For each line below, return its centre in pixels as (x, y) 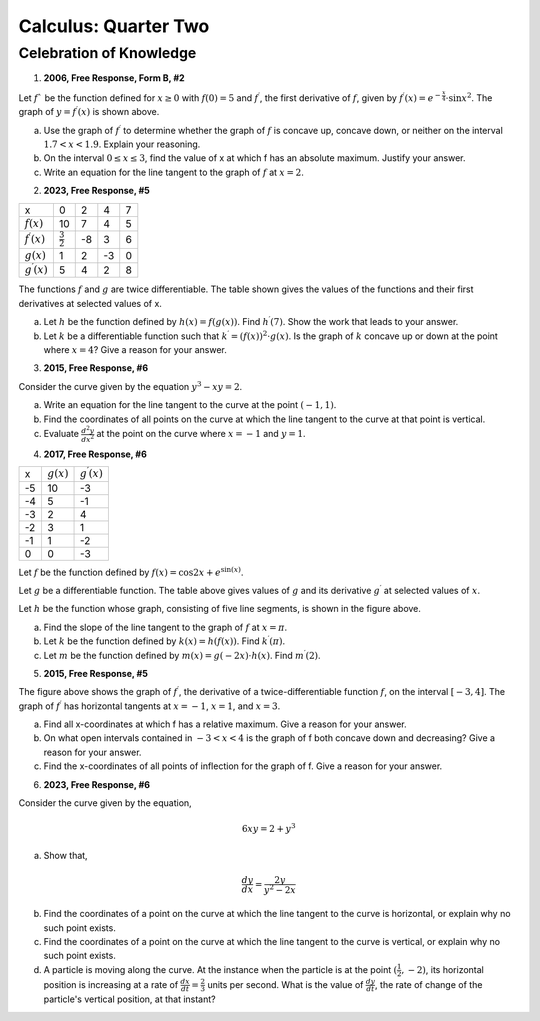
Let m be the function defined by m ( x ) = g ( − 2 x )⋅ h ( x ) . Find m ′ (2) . (182, 654)
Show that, (66, 855)
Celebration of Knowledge (107, 53)
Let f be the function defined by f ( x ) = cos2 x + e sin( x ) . (131, 571)
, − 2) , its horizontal (442, 969)
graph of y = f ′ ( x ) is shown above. (89, 111)
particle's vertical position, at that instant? (129, 999)
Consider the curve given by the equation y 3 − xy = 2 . (130, 386)
